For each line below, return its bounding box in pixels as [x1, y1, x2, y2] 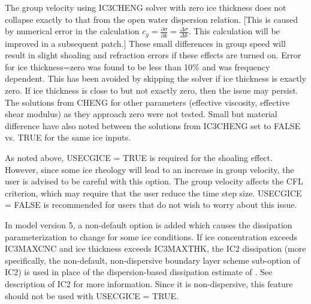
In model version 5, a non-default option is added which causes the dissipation [5, 218, 292, 231]
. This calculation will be [188, 25, 280, 37]
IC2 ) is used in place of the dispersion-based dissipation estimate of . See [5, 266, 273, 278]
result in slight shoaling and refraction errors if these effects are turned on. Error [5, 49, 301, 61]
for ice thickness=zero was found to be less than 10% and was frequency [5, 60, 270, 73]
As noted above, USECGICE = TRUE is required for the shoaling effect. [5, 151, 273, 163]
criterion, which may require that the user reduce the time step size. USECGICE [5, 186, 302, 199]
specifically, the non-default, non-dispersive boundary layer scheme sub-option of [5, 254, 300, 266]
